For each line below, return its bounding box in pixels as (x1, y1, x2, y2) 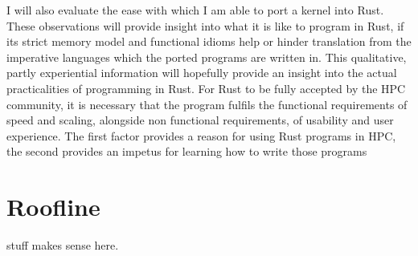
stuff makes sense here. (6, 237, 119, 254)
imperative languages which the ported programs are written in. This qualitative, (6, 48, 407, 65)
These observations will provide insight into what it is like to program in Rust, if (6, 17, 404, 34)
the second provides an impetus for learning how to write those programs (6, 143, 367, 160)
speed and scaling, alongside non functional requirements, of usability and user (6, 112, 394, 128)
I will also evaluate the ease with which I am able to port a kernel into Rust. (6, 2, 384, 18)
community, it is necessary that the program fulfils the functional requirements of (6, 95, 408, 112)
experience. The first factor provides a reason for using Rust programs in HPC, (6, 127, 396, 144)
